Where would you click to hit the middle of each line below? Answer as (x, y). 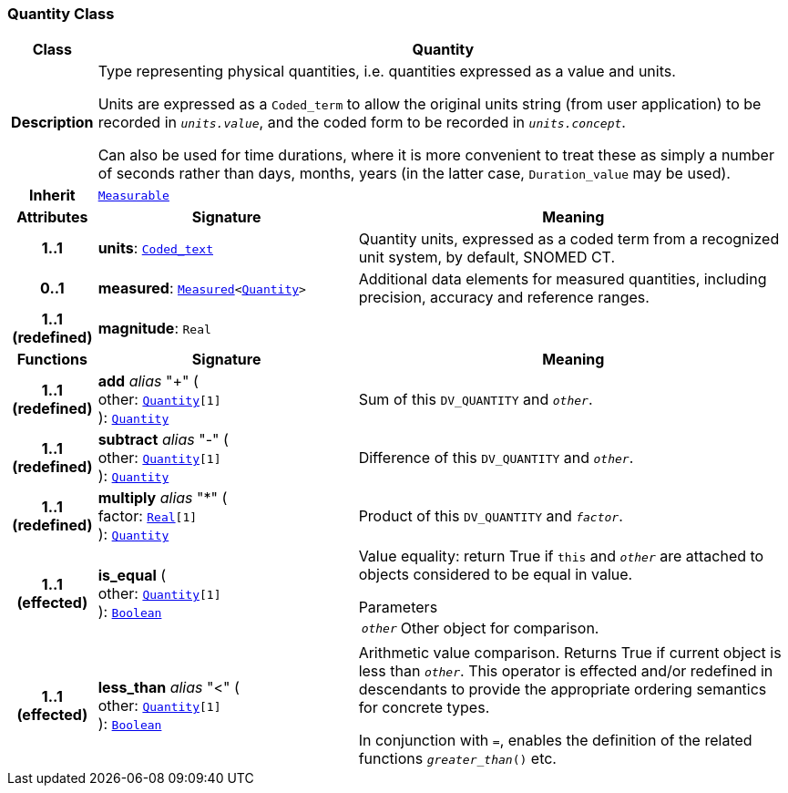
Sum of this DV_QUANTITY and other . (476, 400)
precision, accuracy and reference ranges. (504, 298)
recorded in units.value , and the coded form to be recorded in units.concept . (362, 123)
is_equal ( (132, 576)
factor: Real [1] (148, 516)
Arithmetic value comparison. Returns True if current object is (570, 653)
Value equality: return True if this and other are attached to (561, 556)
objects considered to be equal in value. (496, 575)
